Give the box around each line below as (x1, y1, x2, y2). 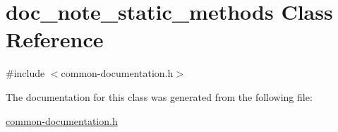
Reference (6, 25, 104, 54)
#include (6, 66, 45, 80)
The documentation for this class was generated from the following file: (6, 89, 313, 104)
